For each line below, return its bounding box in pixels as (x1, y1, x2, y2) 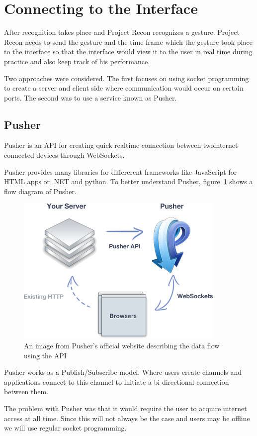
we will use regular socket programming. (4, 423, 127, 433)
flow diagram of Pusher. (4, 186, 77, 196)
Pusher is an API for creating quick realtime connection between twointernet (4, 140, 238, 150)
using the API (24, 350, 67, 360)
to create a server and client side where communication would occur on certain (4, 83, 244, 93)
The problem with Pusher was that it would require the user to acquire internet (4, 403, 247, 414)
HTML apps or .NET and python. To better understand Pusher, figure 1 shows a (4, 176, 253, 187)
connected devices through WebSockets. (4, 150, 125, 160)
